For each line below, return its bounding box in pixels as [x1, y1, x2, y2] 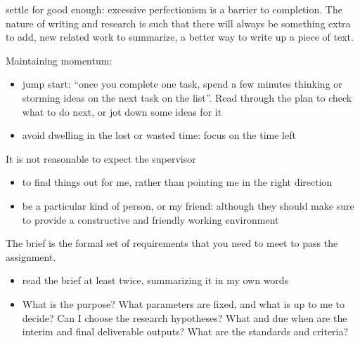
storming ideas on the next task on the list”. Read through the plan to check [22, 90, 352, 105]
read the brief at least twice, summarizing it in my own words [22, 273, 289, 288]
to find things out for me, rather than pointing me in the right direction [22, 175, 333, 189]
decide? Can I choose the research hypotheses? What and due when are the [22, 310, 347, 325]
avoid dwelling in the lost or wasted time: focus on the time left [22, 128, 296, 142]
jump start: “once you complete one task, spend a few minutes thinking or [22, 76, 342, 91]
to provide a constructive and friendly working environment [22, 212, 279, 227]
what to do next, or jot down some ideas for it [22, 104, 222, 119]
